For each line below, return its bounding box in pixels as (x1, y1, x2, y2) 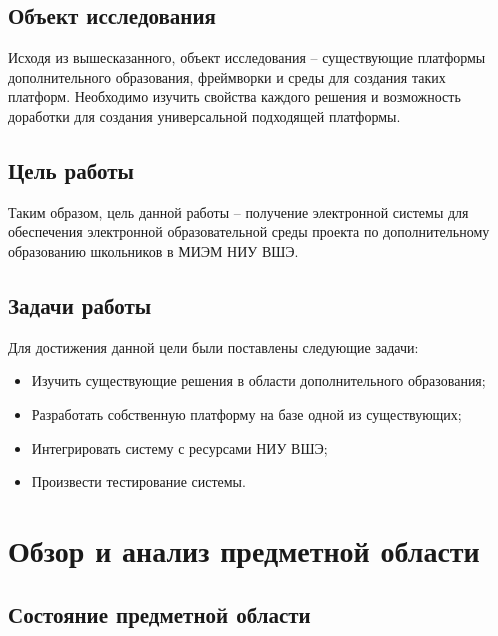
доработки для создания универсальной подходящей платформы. (8, 105, 401, 126)
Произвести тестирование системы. (31, 471, 246, 492)
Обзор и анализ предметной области (8, 529, 480, 570)
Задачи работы (8, 289, 152, 320)
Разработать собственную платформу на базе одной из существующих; (31, 403, 462, 424)
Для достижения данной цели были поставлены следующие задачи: (8, 336, 419, 357)
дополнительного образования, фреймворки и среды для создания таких (8, 66, 446, 87)
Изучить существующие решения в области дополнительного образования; (31, 370, 486, 391)
